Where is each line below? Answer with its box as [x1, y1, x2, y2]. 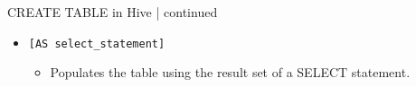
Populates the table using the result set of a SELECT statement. [50, 63, 411, 82]
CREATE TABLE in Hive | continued [7, 3, 218, 21]
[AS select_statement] [28, 37, 165, 50]
